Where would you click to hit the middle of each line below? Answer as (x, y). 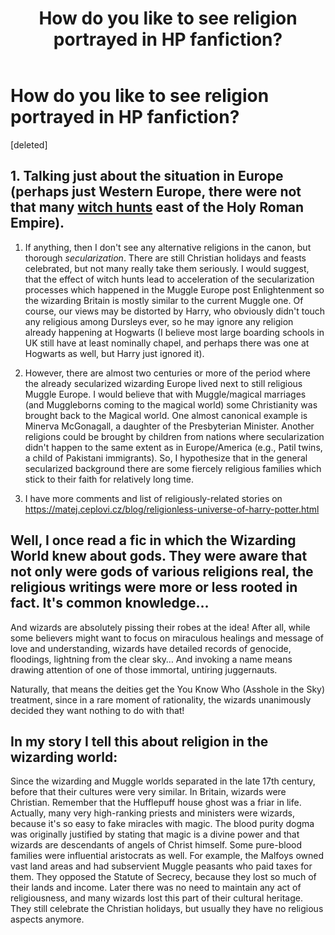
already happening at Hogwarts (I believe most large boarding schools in (174, 332)
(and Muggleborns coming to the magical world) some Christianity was (171, 404)
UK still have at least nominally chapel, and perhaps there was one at (167, 343)
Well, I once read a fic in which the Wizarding (153, 540)
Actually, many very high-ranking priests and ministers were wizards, (152, 813)
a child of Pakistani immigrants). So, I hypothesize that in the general (166, 458)
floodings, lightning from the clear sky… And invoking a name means (151, 659)
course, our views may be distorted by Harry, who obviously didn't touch (175, 311)
